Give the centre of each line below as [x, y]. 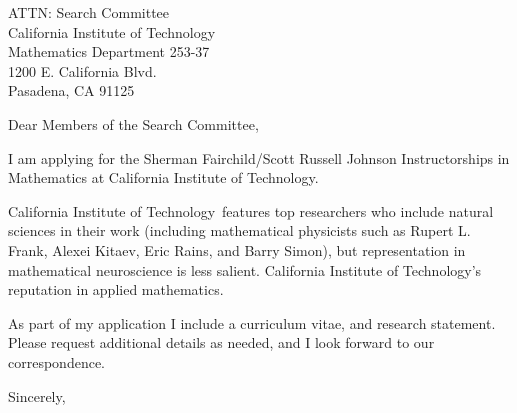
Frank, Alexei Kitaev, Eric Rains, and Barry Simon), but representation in [237, 249]
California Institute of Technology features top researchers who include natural [251, 210]
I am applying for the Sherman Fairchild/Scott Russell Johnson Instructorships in [259, 157]
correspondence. [56, 361]
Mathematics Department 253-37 [109, 51]
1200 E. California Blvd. [82, 70]
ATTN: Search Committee [89, 12]
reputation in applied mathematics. [116, 289]
